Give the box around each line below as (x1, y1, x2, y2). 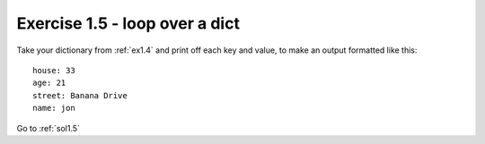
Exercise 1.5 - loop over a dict (16, 13, 240, 33)
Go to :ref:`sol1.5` (16, 123, 81, 133)
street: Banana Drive (32, 90, 128, 100)
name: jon (32, 103, 75, 114)
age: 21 (32, 78, 66, 89)
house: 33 (32, 65, 75, 75)
